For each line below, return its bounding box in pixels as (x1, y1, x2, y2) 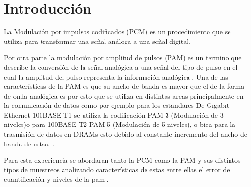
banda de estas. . (4, 138, 54, 148)
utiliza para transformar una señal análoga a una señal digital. (4, 36, 190, 46)
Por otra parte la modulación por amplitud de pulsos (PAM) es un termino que (4, 52, 242, 62)
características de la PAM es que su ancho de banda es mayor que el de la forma (4, 81, 245, 91)
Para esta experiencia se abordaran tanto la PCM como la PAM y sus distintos (4, 155, 241, 165)
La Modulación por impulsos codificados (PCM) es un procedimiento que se (4, 26, 231, 37)
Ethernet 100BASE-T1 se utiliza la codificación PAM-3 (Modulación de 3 (4, 109, 224, 120)
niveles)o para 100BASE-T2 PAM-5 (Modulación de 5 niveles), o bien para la (4, 119, 236, 129)
